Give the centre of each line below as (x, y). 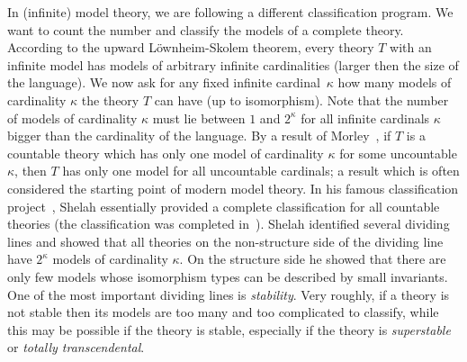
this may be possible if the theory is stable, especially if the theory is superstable (229, 329)
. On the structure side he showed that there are (313, 259)
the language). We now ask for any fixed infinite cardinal (164, 82)
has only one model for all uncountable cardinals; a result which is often (261, 171)
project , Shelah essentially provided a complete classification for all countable (224, 206)
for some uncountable (398, 153)
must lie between (199, 118)
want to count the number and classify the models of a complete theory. (206, 29)
